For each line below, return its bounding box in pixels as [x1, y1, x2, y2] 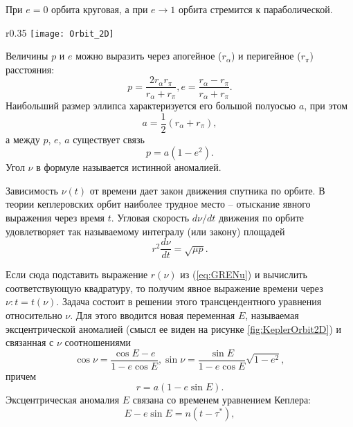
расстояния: [6, 62, 55, 76]
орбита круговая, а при [51, 2, 148, 16]
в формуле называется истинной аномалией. [36, 160, 221, 174]
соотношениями [64, 335, 131, 349]
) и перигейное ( [230, 48, 301, 63]
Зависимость [6, 183, 58, 197]
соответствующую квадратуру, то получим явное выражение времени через [6, 280, 323, 295]
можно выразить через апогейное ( [75, 48, 222, 63]
